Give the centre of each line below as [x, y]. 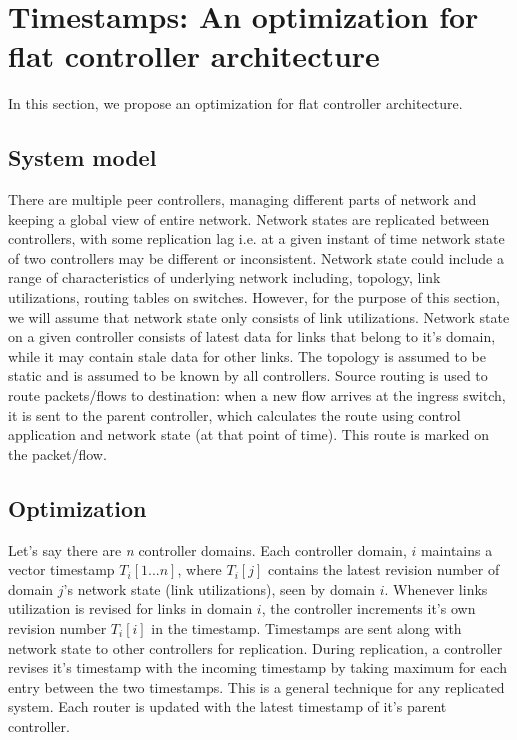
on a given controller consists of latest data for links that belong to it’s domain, [252, 336]
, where [199, 569]
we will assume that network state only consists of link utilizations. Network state [259, 316]
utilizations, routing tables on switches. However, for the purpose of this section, [254, 297]
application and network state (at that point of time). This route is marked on [249, 434]
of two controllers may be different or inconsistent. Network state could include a [256, 257]
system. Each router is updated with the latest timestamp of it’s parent [227, 706]
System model [82, 157]
